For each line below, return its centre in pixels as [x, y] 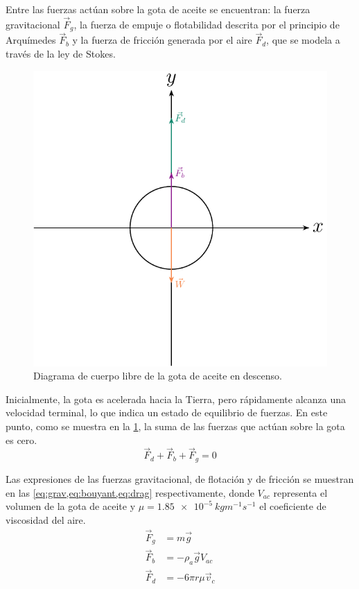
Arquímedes [31, 40]
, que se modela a [303, 40]
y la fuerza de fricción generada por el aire [162, 40]
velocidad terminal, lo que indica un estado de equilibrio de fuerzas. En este [167, 412]
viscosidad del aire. [46, 519]
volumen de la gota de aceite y [71, 506]
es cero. [21, 439]
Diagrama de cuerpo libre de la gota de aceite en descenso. [158, 376]
